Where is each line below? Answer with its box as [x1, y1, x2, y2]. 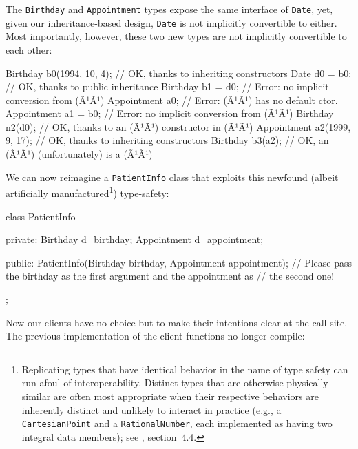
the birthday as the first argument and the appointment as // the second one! [6, 269, 335, 283]
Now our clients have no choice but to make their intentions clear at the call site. [6, 315, 348, 329]
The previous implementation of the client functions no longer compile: [6, 328, 305, 343]
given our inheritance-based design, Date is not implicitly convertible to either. [6, 15, 337, 30]
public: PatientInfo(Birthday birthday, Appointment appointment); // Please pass [6, 255, 352, 269]
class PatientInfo [6, 209, 76, 223]
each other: [6, 42, 52, 56]
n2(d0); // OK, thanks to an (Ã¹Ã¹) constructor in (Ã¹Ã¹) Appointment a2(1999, [6, 119, 351, 134]
